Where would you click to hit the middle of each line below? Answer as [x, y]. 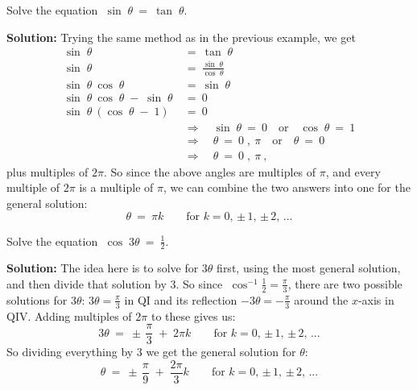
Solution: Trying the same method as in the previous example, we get [181, 37]
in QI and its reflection [181, 299]
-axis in [376, 299]
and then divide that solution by [87, 283]
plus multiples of [47, 171]
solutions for [37, 299]
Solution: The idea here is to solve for [103, 268]
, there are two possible [345, 283]
